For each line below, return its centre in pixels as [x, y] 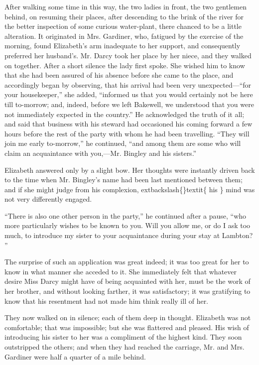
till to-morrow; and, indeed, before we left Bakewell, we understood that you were [129, 104]
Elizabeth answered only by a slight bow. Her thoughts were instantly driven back [130, 170]
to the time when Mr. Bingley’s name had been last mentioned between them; [124, 180]
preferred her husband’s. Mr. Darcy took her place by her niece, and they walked [128, 55]
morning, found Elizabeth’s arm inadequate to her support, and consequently [123, 46]
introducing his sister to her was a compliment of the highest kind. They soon [123, 337]
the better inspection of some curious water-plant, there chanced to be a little [123, 26]
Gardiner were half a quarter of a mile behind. [75, 356]
